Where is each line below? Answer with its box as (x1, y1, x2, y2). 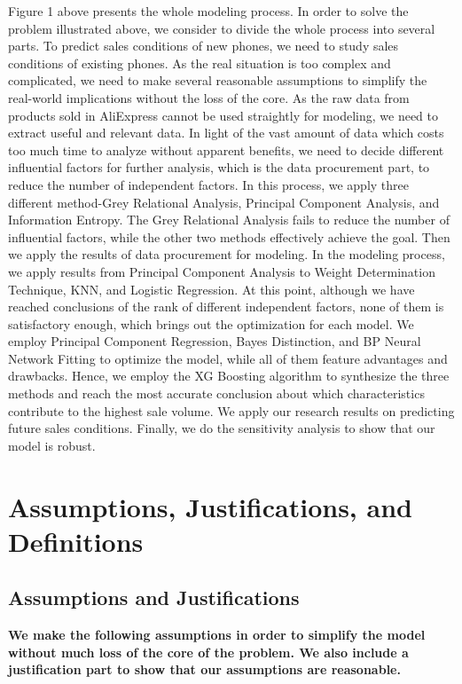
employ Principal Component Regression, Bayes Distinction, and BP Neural (8, 332, 421, 350)
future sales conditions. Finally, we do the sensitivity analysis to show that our (8, 419, 435, 437)
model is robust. (8, 436, 96, 454)
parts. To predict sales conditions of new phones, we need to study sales (8, 36, 399, 55)
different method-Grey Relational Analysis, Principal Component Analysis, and (8, 193, 440, 211)
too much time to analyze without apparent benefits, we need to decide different (8, 140, 444, 159)
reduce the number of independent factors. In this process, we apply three (8, 175, 410, 193)
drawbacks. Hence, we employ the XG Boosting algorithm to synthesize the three (8, 366, 450, 385)
